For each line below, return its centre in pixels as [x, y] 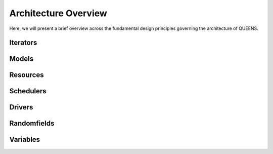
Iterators [23, 43]
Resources [27, 75]
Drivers [21, 107]
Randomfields [32, 123]
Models [21, 59]
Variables [25, 140]
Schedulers [28, 91]
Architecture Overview [58, 13]
